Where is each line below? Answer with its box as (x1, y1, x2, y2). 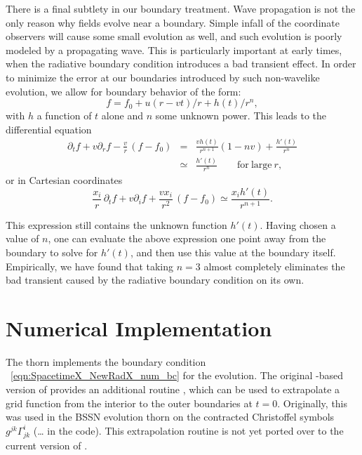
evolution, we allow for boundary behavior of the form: (6, 84, 241, 98)
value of (6, 231, 39, 246)
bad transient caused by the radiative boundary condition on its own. (6, 272, 304, 287)
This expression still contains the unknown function (6, 217, 227, 232)
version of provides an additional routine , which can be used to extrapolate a (6, 382, 340, 397)
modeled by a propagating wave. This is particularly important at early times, (6, 42, 342, 57)
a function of (36, 108, 92, 123)
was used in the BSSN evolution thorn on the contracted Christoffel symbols (6, 409, 335, 424)
